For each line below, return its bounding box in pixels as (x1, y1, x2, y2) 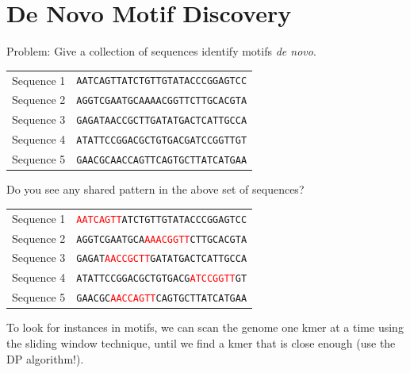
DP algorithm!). (6, 350, 84, 367)
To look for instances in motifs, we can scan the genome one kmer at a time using (6, 319, 404, 336)
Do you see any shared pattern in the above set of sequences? (6, 181, 305, 198)
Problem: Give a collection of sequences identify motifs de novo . (6, 43, 316, 60)
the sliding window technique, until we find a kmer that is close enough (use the (6, 334, 396, 351)
